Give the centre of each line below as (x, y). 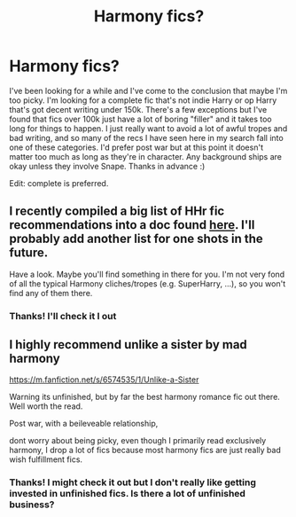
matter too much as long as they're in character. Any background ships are (145, 156)
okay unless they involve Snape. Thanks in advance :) (107, 166)
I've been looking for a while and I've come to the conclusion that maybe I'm (148, 90)
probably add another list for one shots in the (136, 239)
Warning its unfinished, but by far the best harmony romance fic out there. (145, 397)
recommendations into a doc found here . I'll (132, 225)
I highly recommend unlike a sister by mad (129, 345)
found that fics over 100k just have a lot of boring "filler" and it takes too (140, 119)
